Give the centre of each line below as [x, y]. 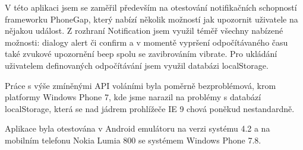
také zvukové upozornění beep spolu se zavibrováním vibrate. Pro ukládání [141, 54]
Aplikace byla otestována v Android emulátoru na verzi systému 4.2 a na [138, 128]
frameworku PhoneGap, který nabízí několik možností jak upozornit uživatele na [151, 19]
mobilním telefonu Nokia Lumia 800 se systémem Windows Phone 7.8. [133, 140]
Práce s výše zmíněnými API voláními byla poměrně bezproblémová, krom [141, 85]
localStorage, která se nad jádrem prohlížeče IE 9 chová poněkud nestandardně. [150, 108]
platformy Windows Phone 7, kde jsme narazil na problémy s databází [133, 97]
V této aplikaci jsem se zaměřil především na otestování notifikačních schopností [151, 7]
